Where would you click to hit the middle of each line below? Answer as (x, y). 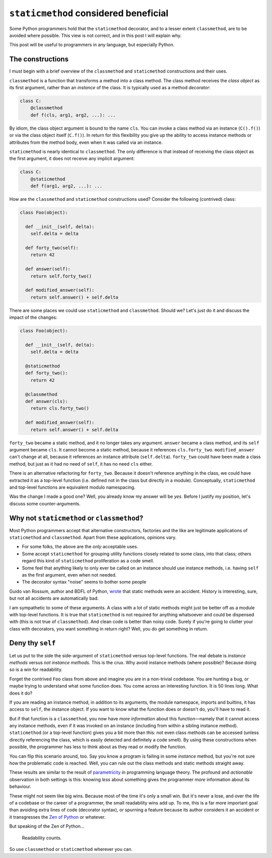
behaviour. (20, 786)
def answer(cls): (47, 402)
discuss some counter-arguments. (45, 503)
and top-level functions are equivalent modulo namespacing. (72, 487)
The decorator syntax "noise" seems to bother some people (84, 582)
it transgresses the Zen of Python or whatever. (57, 817)
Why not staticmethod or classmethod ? (76, 518)
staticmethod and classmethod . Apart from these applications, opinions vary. (93, 537)
